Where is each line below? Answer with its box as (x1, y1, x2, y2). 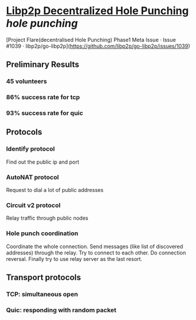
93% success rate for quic (6, 109, 84, 117)
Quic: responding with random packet (6, 306, 117, 314)
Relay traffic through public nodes (6, 214, 88, 222)
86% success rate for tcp (6, 93, 81, 102)
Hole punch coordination (6, 229, 78, 237)
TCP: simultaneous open (6, 290, 78, 298)
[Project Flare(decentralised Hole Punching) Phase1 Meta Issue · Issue (6, 36, 177, 43)
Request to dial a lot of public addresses (6, 187, 104, 194)
